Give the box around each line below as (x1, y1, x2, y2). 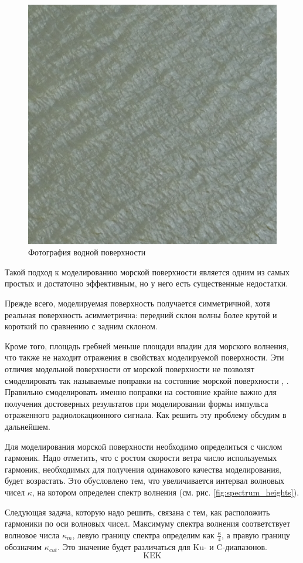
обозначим (5, 540, 42, 552)
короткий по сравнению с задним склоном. (5, 320, 158, 332)
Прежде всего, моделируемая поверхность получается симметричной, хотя (5, 297, 270, 309)
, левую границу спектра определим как (72, 528, 215, 541)
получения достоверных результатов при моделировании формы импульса (5, 397, 268, 409)
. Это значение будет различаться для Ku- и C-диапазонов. (57, 540, 267, 552)
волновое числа (5, 528, 60, 541)
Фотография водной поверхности (28, 246, 146, 258)
